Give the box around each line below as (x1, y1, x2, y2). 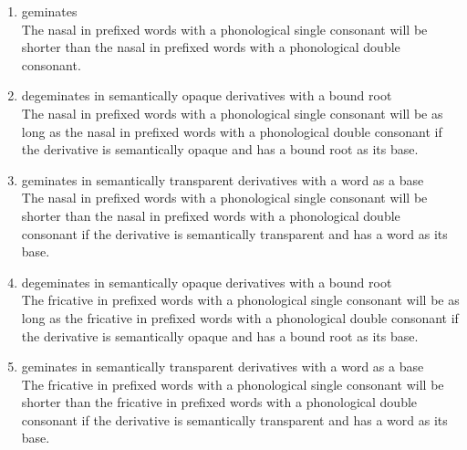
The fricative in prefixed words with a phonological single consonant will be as (21, 290, 460, 309)
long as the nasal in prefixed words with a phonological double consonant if (21, 121, 442, 141)
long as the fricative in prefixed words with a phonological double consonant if (21, 308, 459, 327)
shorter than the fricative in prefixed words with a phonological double (21, 392, 418, 412)
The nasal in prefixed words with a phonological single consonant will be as (21, 103, 443, 122)
